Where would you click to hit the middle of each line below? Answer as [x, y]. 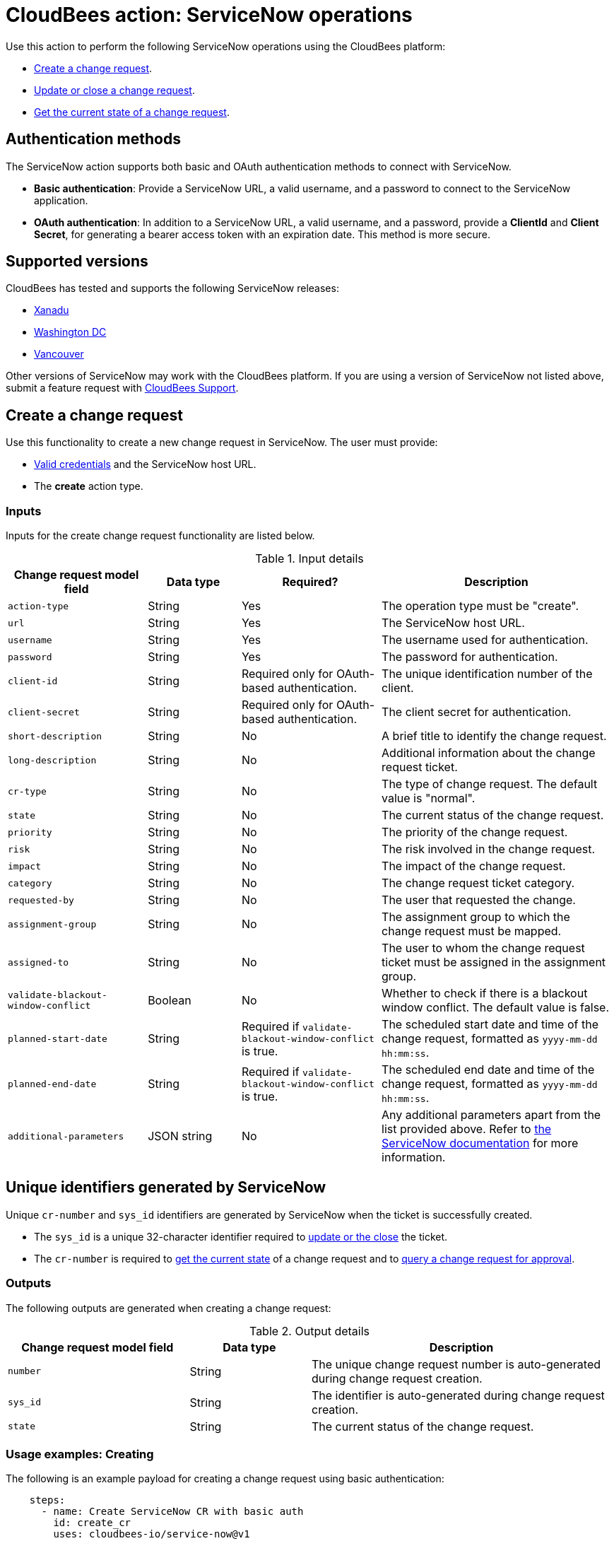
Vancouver [59, 354]
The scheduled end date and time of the [488, 1070]
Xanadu [52, 310]
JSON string [180, 1136]
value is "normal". [429, 798]
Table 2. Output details [309, 1331]
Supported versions [77, 262]
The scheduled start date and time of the [490, 1025]
